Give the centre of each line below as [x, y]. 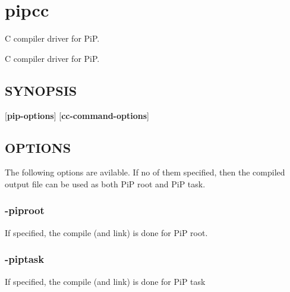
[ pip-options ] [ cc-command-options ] [77, 115]
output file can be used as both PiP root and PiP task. [105, 183]
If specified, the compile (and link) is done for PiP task [105, 281]
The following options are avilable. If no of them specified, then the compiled [145, 172]
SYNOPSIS [41, 90]
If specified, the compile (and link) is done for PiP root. [106, 232]
